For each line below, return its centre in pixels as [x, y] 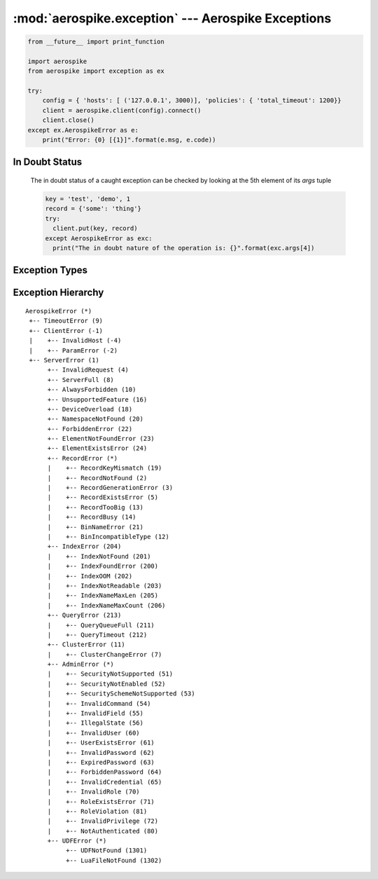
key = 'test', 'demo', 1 [88, 199]
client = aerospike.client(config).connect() [122, 110]
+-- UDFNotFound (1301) [106, 851]
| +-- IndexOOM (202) [90, 576]
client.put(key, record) [95, 229]
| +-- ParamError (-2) [73, 350]
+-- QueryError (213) [84, 615]
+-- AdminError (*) [81, 665]
